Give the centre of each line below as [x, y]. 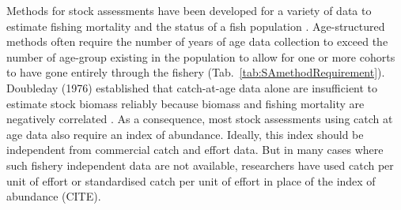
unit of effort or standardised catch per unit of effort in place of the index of [191, 180]
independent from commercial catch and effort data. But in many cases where [195, 150]
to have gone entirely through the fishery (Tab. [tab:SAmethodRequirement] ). [196, 72]
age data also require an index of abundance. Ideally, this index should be [185, 134]
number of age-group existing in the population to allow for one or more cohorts [201, 56]
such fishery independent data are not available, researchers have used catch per [200, 165]
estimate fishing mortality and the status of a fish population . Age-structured [196, 26]
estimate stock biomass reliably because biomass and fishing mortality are [185, 103]
